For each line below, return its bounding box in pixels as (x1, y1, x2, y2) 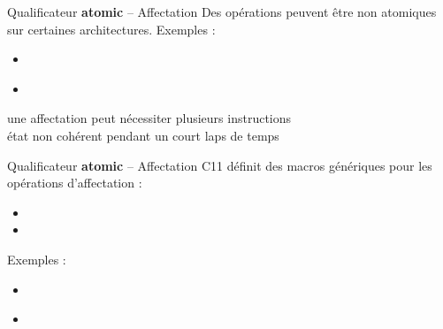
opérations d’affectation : (7, 173, 142, 192)
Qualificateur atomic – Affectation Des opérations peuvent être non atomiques (7, 3, 437, 20)
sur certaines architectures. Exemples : (7, 19, 216, 38)
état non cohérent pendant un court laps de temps (7, 126, 279, 144)
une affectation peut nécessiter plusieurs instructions (7, 109, 292, 127)
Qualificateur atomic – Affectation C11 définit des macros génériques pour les (7, 156, 432, 174)
